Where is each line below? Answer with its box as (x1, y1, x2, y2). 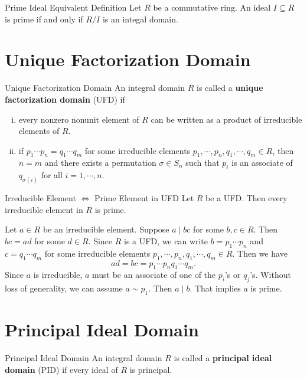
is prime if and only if (5, 12, 83, 25)
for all (41, 169, 63, 181)
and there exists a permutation (44, 156, 156, 169)
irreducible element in (5, 203, 83, 215)
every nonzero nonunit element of (18, 113, 139, 125)
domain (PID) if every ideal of (5, 363, 118, 375)
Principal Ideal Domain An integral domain (5, 352, 162, 364)
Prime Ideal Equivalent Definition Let (5, 1, 142, 13)
